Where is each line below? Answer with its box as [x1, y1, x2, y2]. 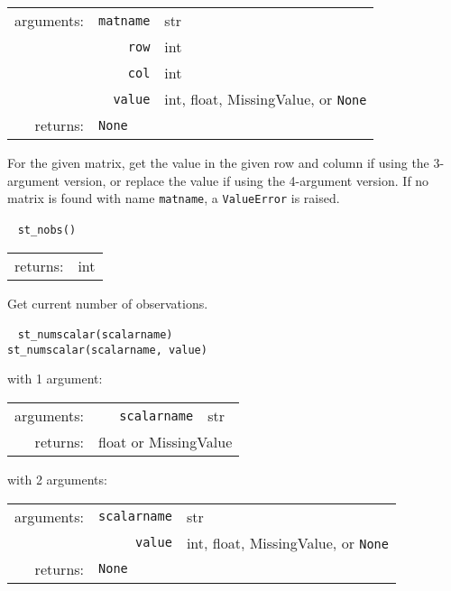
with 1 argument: [7, 369, 103, 388]
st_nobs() [17, 223, 77, 236]
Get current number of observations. [7, 293, 208, 312]
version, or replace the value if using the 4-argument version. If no [63, 171, 429, 189]
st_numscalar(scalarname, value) [7, 343, 207, 356]
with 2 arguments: [7, 470, 107, 488]
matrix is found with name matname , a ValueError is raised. [7, 189, 340, 208]
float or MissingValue [98, 431, 233, 452]
